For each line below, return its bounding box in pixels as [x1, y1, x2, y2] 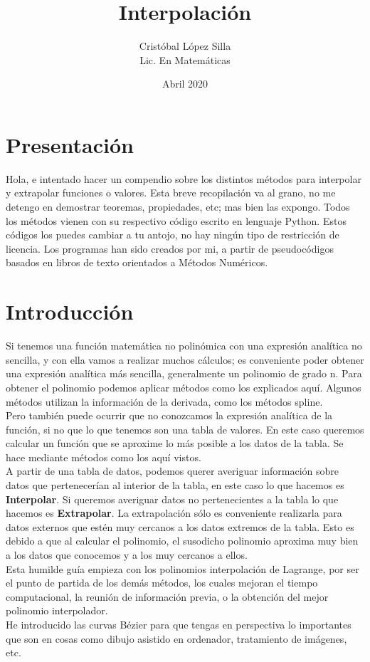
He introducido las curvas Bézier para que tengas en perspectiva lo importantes [6, 617, 351, 631]
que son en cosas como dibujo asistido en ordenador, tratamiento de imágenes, [6, 631, 347, 646]
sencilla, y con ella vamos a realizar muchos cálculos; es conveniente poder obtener [6, 352, 364, 367]
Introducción [6, 297, 134, 326]
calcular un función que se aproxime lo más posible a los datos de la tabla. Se [6, 436, 344, 451]
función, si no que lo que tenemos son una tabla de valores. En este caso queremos [6, 421, 364, 436]
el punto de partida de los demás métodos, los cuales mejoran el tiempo [6, 575, 318, 590]
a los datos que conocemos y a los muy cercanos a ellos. [6, 547, 248, 562]
